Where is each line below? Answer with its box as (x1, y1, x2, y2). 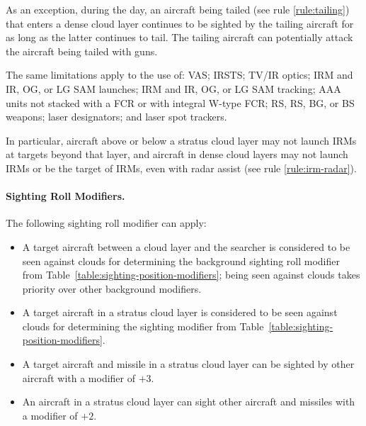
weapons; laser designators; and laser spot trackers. (6, 109, 227, 124)
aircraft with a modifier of (22, 370, 135, 385)
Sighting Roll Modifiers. (6, 189, 125, 203)
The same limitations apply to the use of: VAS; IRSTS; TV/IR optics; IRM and (6, 67, 353, 82)
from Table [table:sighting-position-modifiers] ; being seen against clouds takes (22, 267, 360, 282)
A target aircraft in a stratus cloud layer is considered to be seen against (22, 305, 338, 320)
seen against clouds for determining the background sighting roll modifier (22, 253, 340, 268)
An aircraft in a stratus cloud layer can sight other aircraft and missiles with (22, 394, 355, 409)
